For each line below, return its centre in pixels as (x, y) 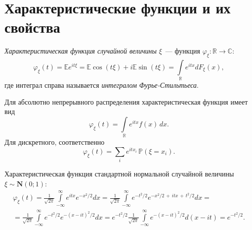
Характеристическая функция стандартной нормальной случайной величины (119, 174)
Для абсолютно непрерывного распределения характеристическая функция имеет (126, 101)
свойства (32, 27)
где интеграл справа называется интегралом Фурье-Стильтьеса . (102, 85)
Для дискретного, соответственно (55, 142)
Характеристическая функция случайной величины (81, 51)
